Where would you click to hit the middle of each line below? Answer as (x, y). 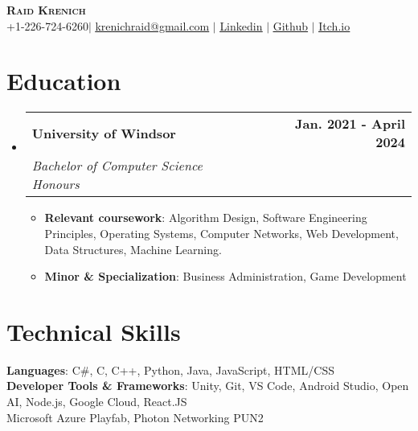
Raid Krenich (46, 10)
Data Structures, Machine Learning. (133, 249)
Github (291, 25)
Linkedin (241, 25)
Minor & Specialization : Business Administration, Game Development (225, 276)
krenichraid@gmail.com (152, 25)
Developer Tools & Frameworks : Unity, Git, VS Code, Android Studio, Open (208, 386)
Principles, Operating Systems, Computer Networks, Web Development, (221, 233)
